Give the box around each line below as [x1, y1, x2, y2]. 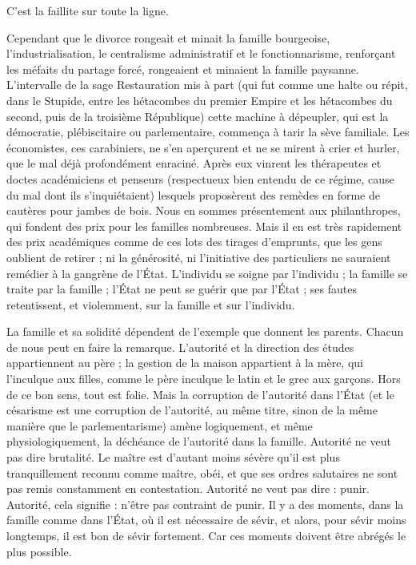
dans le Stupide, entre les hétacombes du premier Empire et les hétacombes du [6, 91, 393, 108]
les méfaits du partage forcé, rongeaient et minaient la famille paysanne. [6, 60, 359, 77]
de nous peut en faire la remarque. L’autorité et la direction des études [6, 338, 354, 355]
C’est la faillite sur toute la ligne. [6, 2, 169, 18]
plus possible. [6, 543, 72, 559]
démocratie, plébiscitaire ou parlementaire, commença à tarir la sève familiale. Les [6, 123, 410, 140]
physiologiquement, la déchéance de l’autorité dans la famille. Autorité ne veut [6, 433, 391, 450]
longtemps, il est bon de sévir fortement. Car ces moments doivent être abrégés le [6, 527, 406, 543]
